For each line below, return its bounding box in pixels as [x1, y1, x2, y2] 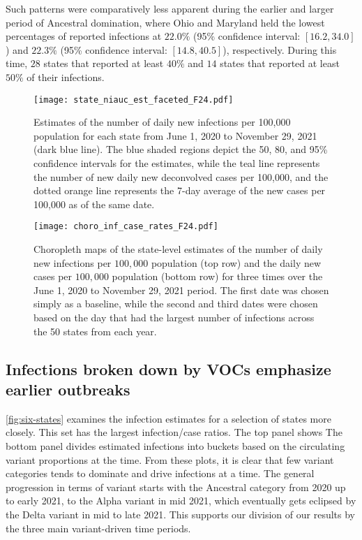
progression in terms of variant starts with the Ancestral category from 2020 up [6, 479, 346, 494]
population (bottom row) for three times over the [112, 269, 323, 284]
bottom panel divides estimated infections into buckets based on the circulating [6, 438, 345, 453]
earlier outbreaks [6, 378, 130, 400]
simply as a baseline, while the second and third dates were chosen [33, 296, 318, 311]
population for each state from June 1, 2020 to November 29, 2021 [33, 128, 317, 143]
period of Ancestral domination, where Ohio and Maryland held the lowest [6, 15, 325, 29]
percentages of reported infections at [6, 29, 162, 43]
